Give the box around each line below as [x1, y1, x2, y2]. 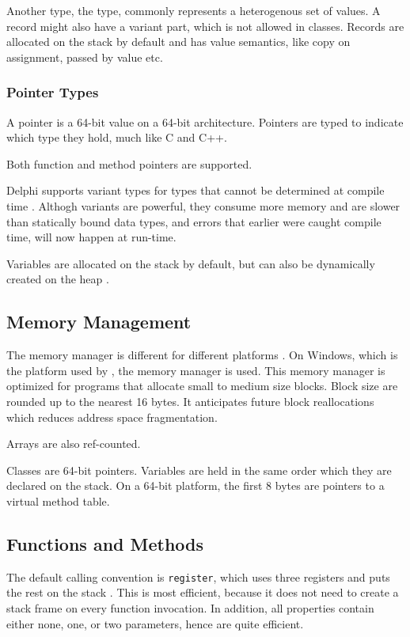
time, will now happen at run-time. [6, 229, 177, 245]
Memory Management [6, 309, 192, 334]
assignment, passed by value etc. [6, 48, 163, 65]
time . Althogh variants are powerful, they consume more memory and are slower [6, 197, 401, 214]
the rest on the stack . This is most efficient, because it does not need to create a [6, 584, 399, 601]
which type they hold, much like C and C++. [6, 129, 227, 146]
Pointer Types [6, 82, 99, 102]
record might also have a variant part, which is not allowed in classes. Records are [6, 17, 404, 34]
